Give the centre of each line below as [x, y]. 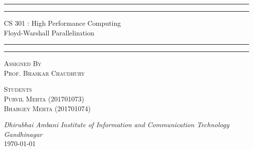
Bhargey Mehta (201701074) [47, 108]
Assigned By [23, 63]
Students [18, 89]
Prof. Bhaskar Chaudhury [45, 73]
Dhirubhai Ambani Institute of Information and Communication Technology [117, 125]
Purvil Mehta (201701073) [44, 98]
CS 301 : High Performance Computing [63, 23]
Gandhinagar [23, 134]
